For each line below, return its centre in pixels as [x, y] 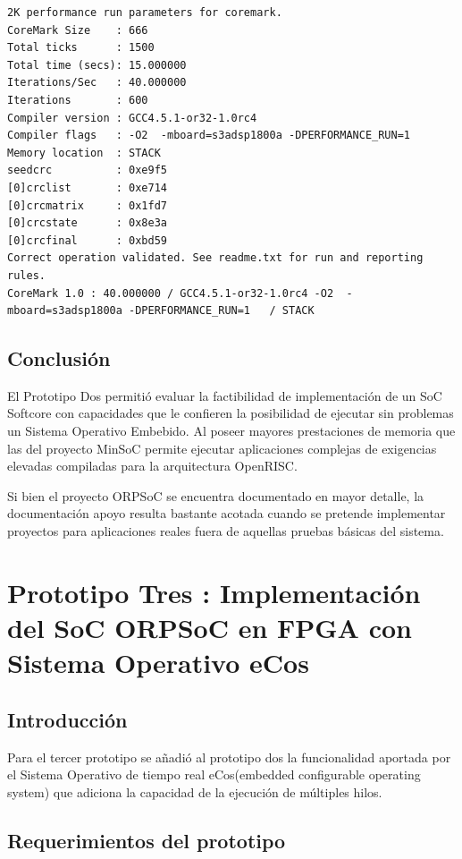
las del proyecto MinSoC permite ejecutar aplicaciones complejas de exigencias [222, 448]
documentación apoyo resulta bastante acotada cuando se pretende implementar [227, 513]
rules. [26, 275]
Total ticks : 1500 [81, 48]
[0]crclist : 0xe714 [87, 187]
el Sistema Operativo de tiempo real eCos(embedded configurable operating [214, 774]
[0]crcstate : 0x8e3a [87, 223]
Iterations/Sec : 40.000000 [97, 83]
